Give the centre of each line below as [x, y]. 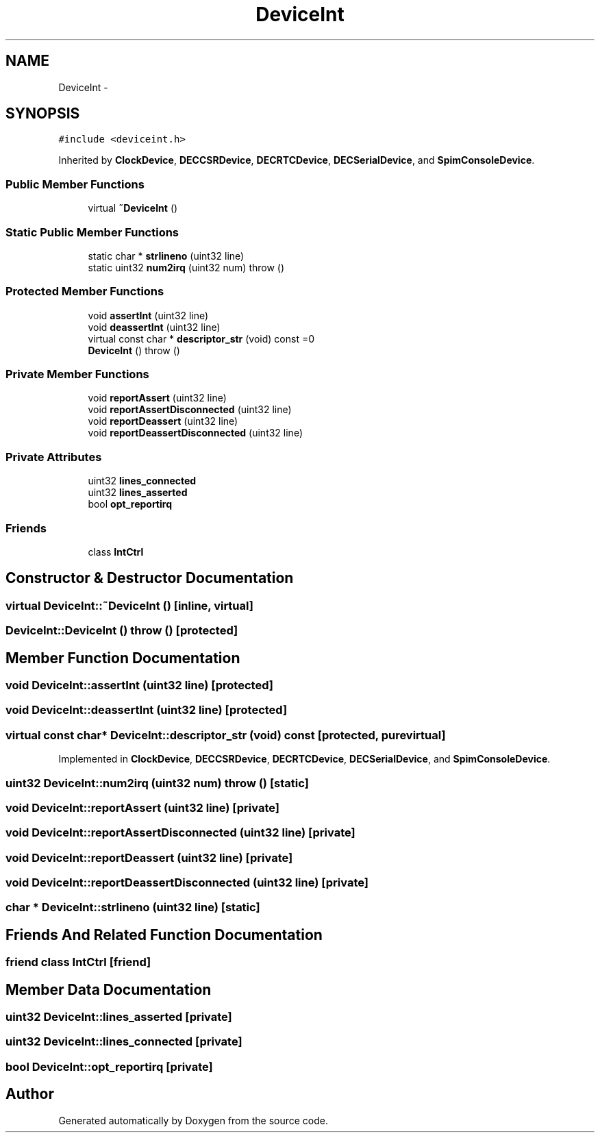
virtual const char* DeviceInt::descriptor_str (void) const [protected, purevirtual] [226, 735]
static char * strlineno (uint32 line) [166, 256]
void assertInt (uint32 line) [148, 315]
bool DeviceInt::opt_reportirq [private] [109, 1066]
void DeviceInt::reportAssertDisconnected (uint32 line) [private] [180, 833]
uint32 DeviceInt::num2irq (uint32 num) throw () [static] [157, 783]
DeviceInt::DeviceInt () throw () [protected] [122, 631]
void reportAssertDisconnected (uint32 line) [190, 410]
